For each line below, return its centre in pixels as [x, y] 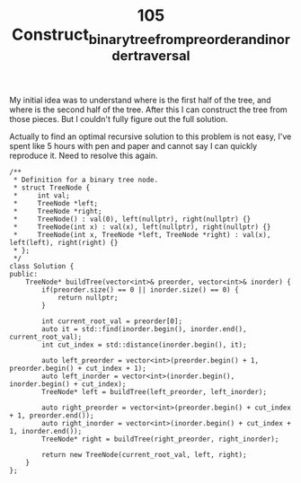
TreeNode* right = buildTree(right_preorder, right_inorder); [160, 439]
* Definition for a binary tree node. [86, 180]
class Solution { [42, 266]
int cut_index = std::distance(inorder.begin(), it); [144, 345]
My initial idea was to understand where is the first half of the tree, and [140, 100]
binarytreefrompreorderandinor [189, 39]
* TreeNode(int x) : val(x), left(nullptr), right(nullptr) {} [142, 227]
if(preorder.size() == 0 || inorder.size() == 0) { [141, 290]
